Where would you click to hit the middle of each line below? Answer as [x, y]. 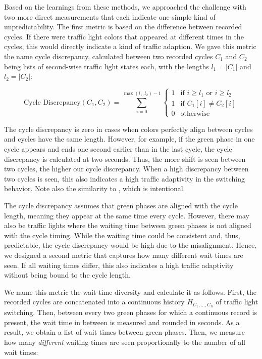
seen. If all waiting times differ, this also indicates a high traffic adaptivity [119, 265]
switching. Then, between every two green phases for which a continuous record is [131, 312]
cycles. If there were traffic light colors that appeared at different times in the [124, 36]
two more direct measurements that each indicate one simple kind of [110, 16]
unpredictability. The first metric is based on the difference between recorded [123, 27]
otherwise [195, 114]
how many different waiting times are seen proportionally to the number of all [125, 342]
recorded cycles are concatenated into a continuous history [94, 302]
